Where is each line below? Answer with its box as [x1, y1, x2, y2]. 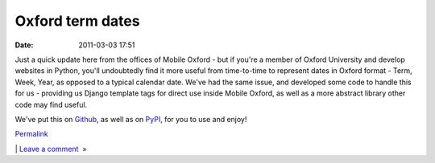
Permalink [14, 129, 48, 139]
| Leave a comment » [14, 144, 87, 153]
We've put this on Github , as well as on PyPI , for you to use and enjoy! [14, 114, 247, 124]
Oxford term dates [14, 12, 140, 30]
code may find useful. [14, 100, 88, 109]
